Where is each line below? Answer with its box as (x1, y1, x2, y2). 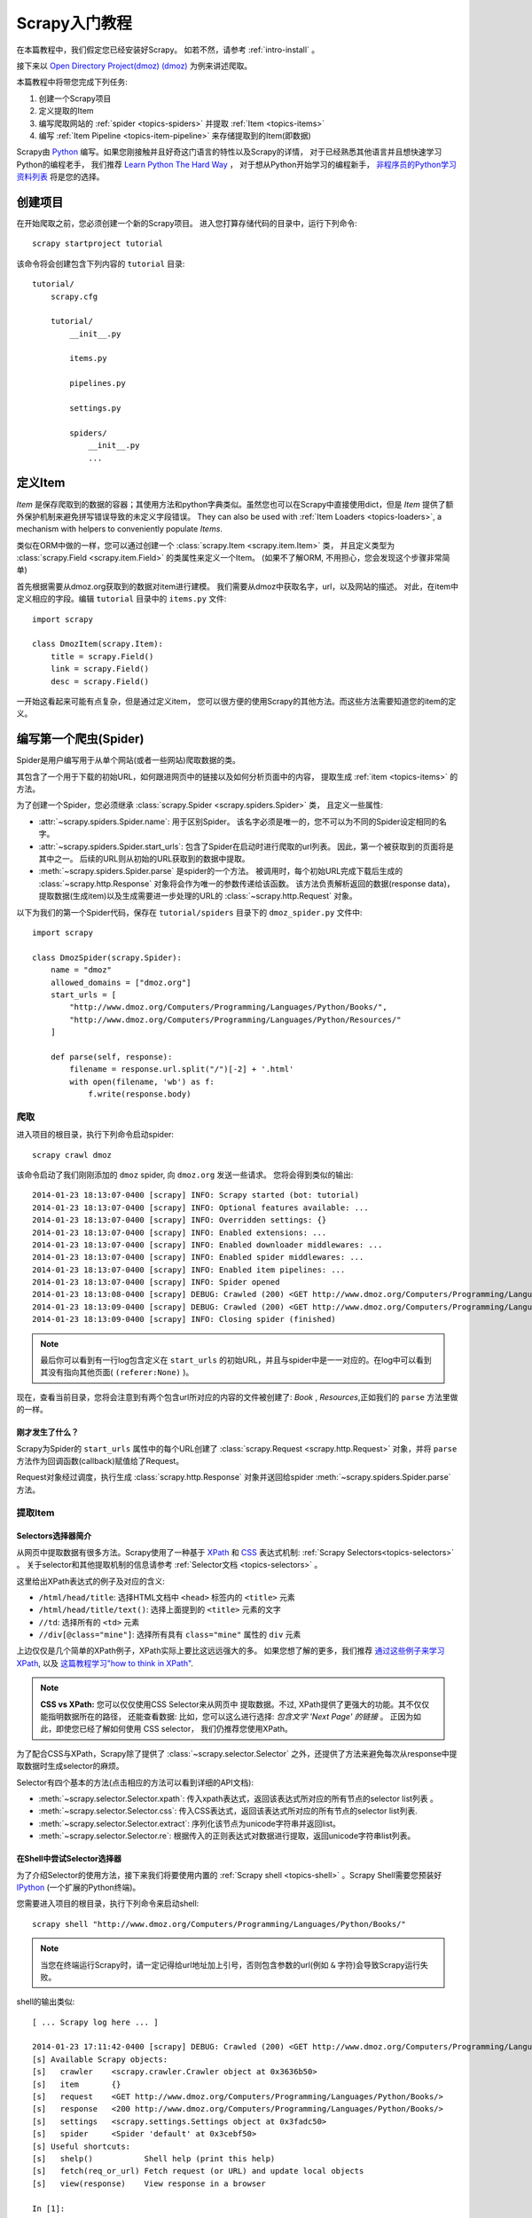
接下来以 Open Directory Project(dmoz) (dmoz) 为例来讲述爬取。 (16, 60, 253, 71)
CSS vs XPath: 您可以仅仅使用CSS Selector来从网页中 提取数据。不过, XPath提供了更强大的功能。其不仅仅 (40, 1699, 430, 1710)
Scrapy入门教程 (16, 13, 133, 33)
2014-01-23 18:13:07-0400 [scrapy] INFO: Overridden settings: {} (32, 1215, 327, 1225)
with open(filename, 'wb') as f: (69, 1076, 215, 1087)
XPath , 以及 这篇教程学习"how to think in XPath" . (16, 1657, 194, 1668)
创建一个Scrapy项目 (38, 93, 112, 104)
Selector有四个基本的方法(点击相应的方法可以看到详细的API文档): (16, 1777, 254, 1788)
